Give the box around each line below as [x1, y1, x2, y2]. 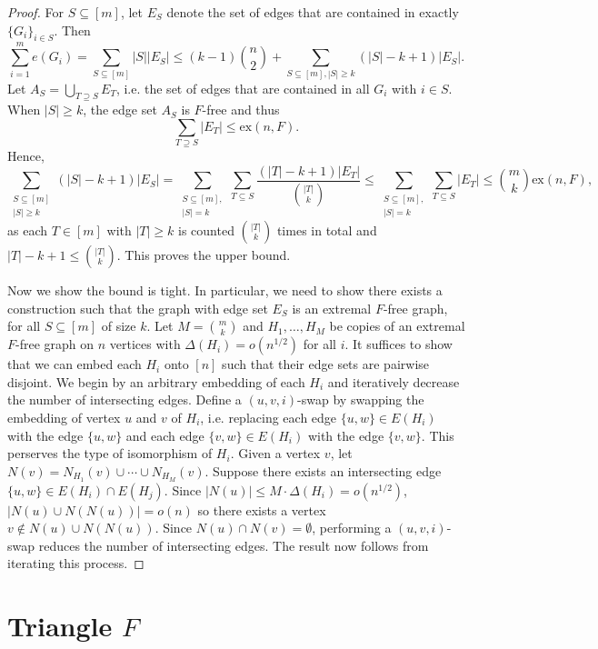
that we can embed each [7, 354, 142, 374]
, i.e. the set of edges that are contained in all [115, 78, 370, 97]
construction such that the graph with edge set [7, 298, 268, 317]
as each [7, 221, 48, 240]
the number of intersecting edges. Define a [7, 390, 242, 409]
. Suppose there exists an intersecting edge [204, 461, 442, 480]
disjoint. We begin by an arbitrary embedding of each [7, 372, 305, 391]
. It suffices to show [344, 334, 453, 354]
